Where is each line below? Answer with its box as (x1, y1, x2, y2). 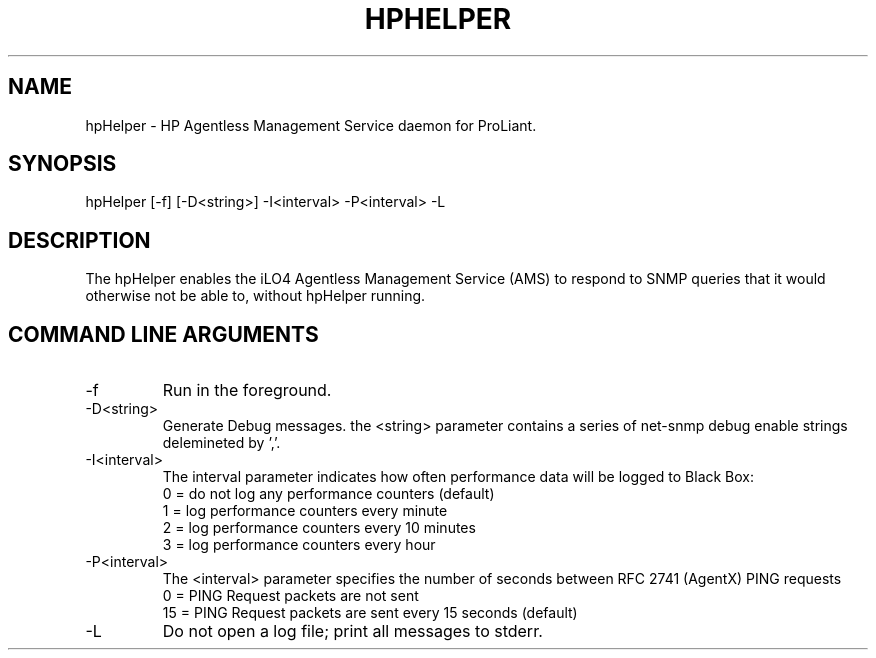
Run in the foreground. (162, 380, 332, 401)
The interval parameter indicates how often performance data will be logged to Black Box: (162, 468, 755, 486)
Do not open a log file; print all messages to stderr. (162, 621, 543, 642)
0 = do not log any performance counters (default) (162, 485, 495, 503)
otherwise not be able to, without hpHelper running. (85, 287, 426, 305)
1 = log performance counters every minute (162, 502, 448, 520)
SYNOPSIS (8, 151, 117, 177)
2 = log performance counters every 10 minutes (162, 519, 476, 537)
